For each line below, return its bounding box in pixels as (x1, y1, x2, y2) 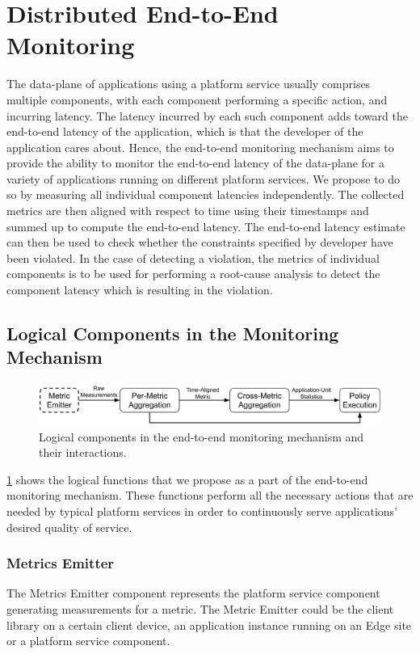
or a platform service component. (6, 632, 170, 649)
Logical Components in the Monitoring (6, 321, 339, 346)
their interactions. (39, 444, 127, 461)
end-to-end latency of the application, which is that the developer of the (6, 123, 363, 140)
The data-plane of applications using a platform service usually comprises (6, 75, 371, 92)
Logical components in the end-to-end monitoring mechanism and (39, 428, 364, 445)
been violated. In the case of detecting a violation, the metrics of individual (6, 249, 380, 266)
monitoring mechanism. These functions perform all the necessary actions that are (6, 487, 414, 504)
